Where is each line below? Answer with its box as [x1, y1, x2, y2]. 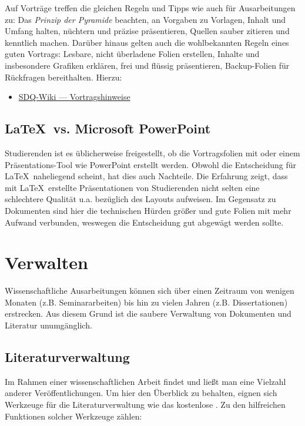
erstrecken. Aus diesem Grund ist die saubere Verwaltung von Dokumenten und [5, 307, 291, 320]
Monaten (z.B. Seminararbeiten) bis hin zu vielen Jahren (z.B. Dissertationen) [5, 296, 288, 308]
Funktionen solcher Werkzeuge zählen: [5, 410, 142, 422]
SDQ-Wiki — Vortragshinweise [18, 90, 130, 103]
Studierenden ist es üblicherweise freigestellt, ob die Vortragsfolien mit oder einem [5, 146, 300, 159]
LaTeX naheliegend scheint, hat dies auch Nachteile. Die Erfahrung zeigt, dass [5, 170, 288, 182]
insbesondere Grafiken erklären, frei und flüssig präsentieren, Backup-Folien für [5, 59, 290, 71]
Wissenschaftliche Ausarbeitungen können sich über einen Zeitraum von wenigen [5, 284, 294, 297]
